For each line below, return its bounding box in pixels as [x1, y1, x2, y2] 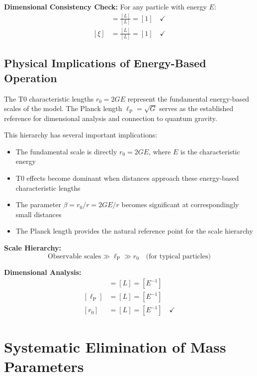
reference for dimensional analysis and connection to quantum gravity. [4, 113, 217, 123]
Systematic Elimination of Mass [4, 336, 226, 357]
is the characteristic [180, 146, 240, 156]
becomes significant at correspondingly [121, 199, 239, 210]
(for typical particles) [146, 252, 211, 260]
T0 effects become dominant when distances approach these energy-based [15, 173, 239, 183]
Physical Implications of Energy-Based [4, 55, 206, 71]
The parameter [15, 199, 61, 210]
